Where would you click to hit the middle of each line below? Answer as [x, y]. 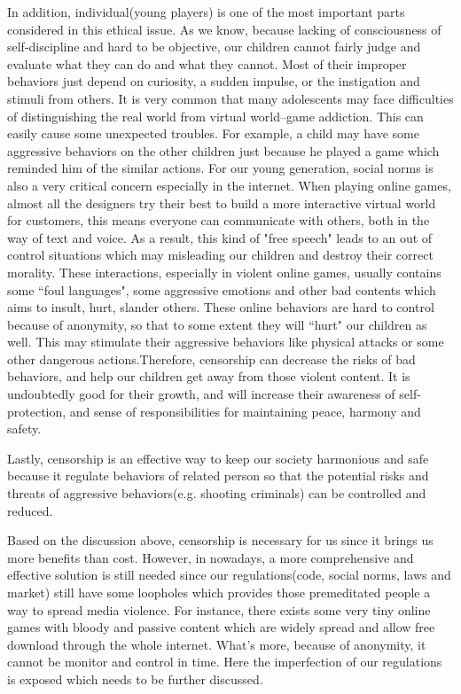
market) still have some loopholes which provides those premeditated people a [219, 592]
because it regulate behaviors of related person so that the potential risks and [218, 476]
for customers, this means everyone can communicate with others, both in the [219, 220]
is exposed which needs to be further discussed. [135, 678]
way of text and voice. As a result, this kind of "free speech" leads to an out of [220, 237]
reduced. [30, 510]
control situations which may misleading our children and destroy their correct [220, 255]
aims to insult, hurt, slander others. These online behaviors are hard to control [221, 307]
